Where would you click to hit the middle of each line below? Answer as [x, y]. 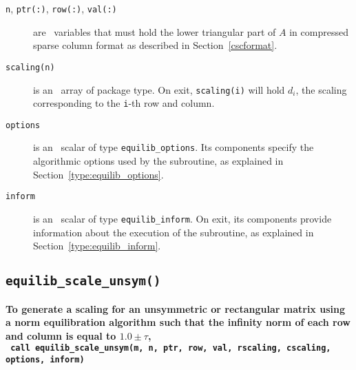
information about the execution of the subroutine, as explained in [174, 232]
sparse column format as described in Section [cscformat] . [155, 45]
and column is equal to [61, 335]
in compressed [319, 31]
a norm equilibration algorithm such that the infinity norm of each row [178, 322]
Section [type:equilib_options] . [98, 174]
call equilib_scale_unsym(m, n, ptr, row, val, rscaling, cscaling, [171, 348]
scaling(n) [30, 67]
